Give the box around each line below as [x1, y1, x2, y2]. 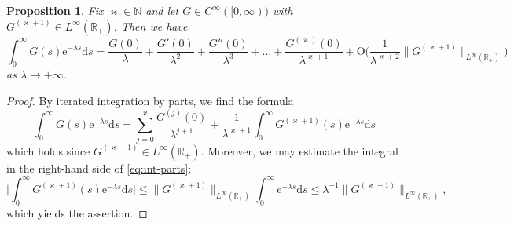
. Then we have [113, 17, 188, 34]
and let [145, 2, 179, 18]
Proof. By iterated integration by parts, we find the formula [6, 92, 294, 108]
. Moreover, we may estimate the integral [200, 142, 398, 159]
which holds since [6, 142, 90, 159]
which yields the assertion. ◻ [6, 204, 148, 221]
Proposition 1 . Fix [6, 2, 104, 18]
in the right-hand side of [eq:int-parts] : [6, 159, 192, 176]
